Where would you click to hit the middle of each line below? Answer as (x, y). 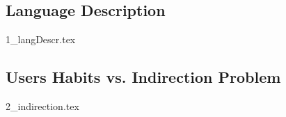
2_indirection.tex (42, 106)
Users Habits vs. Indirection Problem (143, 77)
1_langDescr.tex (41, 39)
